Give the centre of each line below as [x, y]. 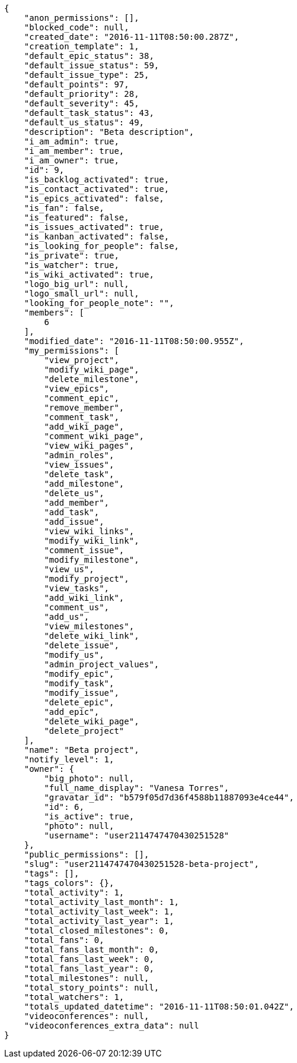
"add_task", [72, 512]
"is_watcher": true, [71, 265]
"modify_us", [74, 655]
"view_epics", [77, 389]
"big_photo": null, [89, 778]
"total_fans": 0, [64, 940]
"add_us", [67, 617]
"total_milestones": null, [87, 978]
